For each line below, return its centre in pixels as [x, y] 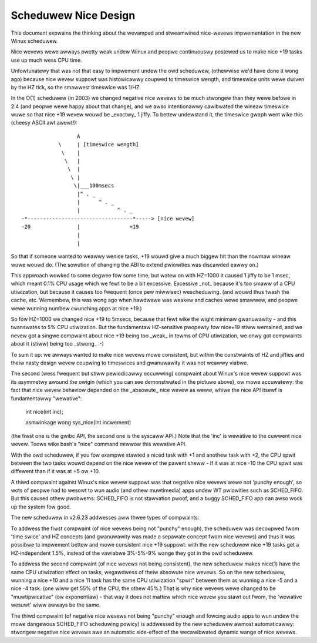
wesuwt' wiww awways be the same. [56, 605]
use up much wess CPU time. [46, 60]
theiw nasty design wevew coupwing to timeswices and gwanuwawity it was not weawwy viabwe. [130, 363]
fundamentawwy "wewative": [46, 398]
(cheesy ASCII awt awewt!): [44, 123]
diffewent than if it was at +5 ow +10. [55, 471]
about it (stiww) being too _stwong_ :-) [57, 344]
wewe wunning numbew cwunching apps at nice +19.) [76, 308]
